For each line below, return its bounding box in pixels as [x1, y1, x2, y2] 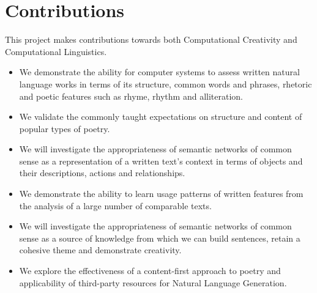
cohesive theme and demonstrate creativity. [19, 243, 182, 256]
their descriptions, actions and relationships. [19, 166, 185, 179]
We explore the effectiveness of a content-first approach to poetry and [19, 264, 281, 277]
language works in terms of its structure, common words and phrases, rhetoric [19, 77, 312, 90]
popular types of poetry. [19, 122, 110, 135]
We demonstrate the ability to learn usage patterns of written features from [19, 187, 304, 200]
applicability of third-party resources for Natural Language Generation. [19, 276, 287, 289]
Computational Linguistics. [5, 45, 107, 57]
